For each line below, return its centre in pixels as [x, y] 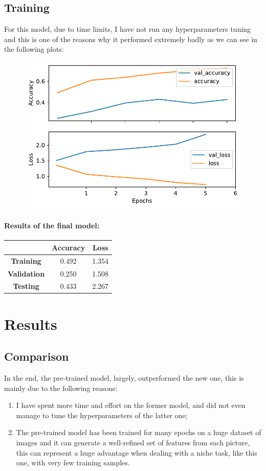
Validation [26, 273]
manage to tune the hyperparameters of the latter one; [102, 415]
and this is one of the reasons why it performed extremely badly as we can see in [131, 39]
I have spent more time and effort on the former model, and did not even [131, 405]
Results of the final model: [52, 225]
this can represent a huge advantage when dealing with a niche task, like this [137, 452]
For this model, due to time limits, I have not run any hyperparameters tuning [128, 29]
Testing [26, 286]
